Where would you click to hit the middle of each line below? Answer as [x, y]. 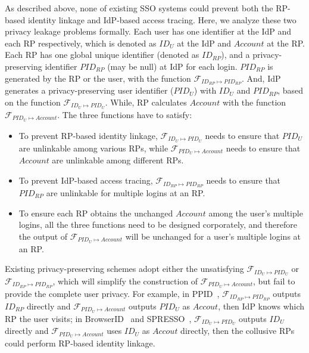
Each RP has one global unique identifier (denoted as [102, 55]
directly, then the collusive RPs [238, 331]
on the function [33, 102]
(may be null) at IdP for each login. [172, 66]
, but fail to [274, 281]
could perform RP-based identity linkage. [80, 343]
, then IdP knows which [261, 306]
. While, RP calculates [146, 102]
